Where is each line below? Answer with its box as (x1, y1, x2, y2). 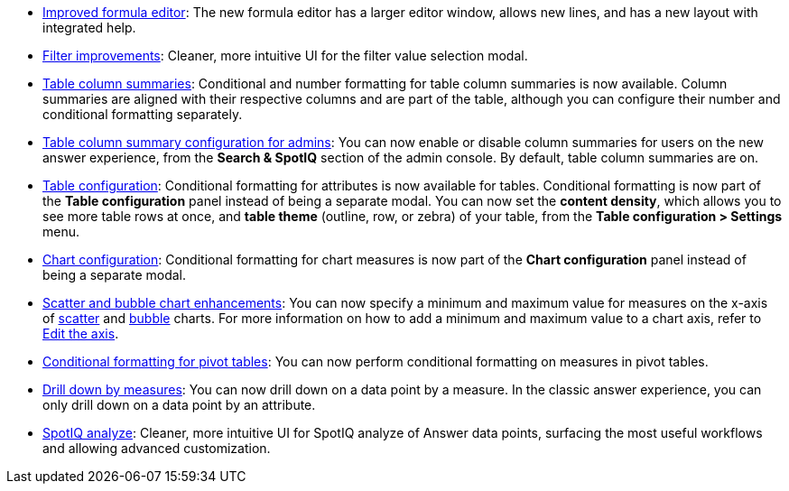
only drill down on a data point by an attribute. (42, 397, 316, 412)
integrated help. (42, 20, 136, 35)
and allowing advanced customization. (42, 440, 271, 456)
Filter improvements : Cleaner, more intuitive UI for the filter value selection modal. (42, 48, 528, 63)
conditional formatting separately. (42, 107, 243, 122)
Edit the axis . (42, 326, 119, 341)
